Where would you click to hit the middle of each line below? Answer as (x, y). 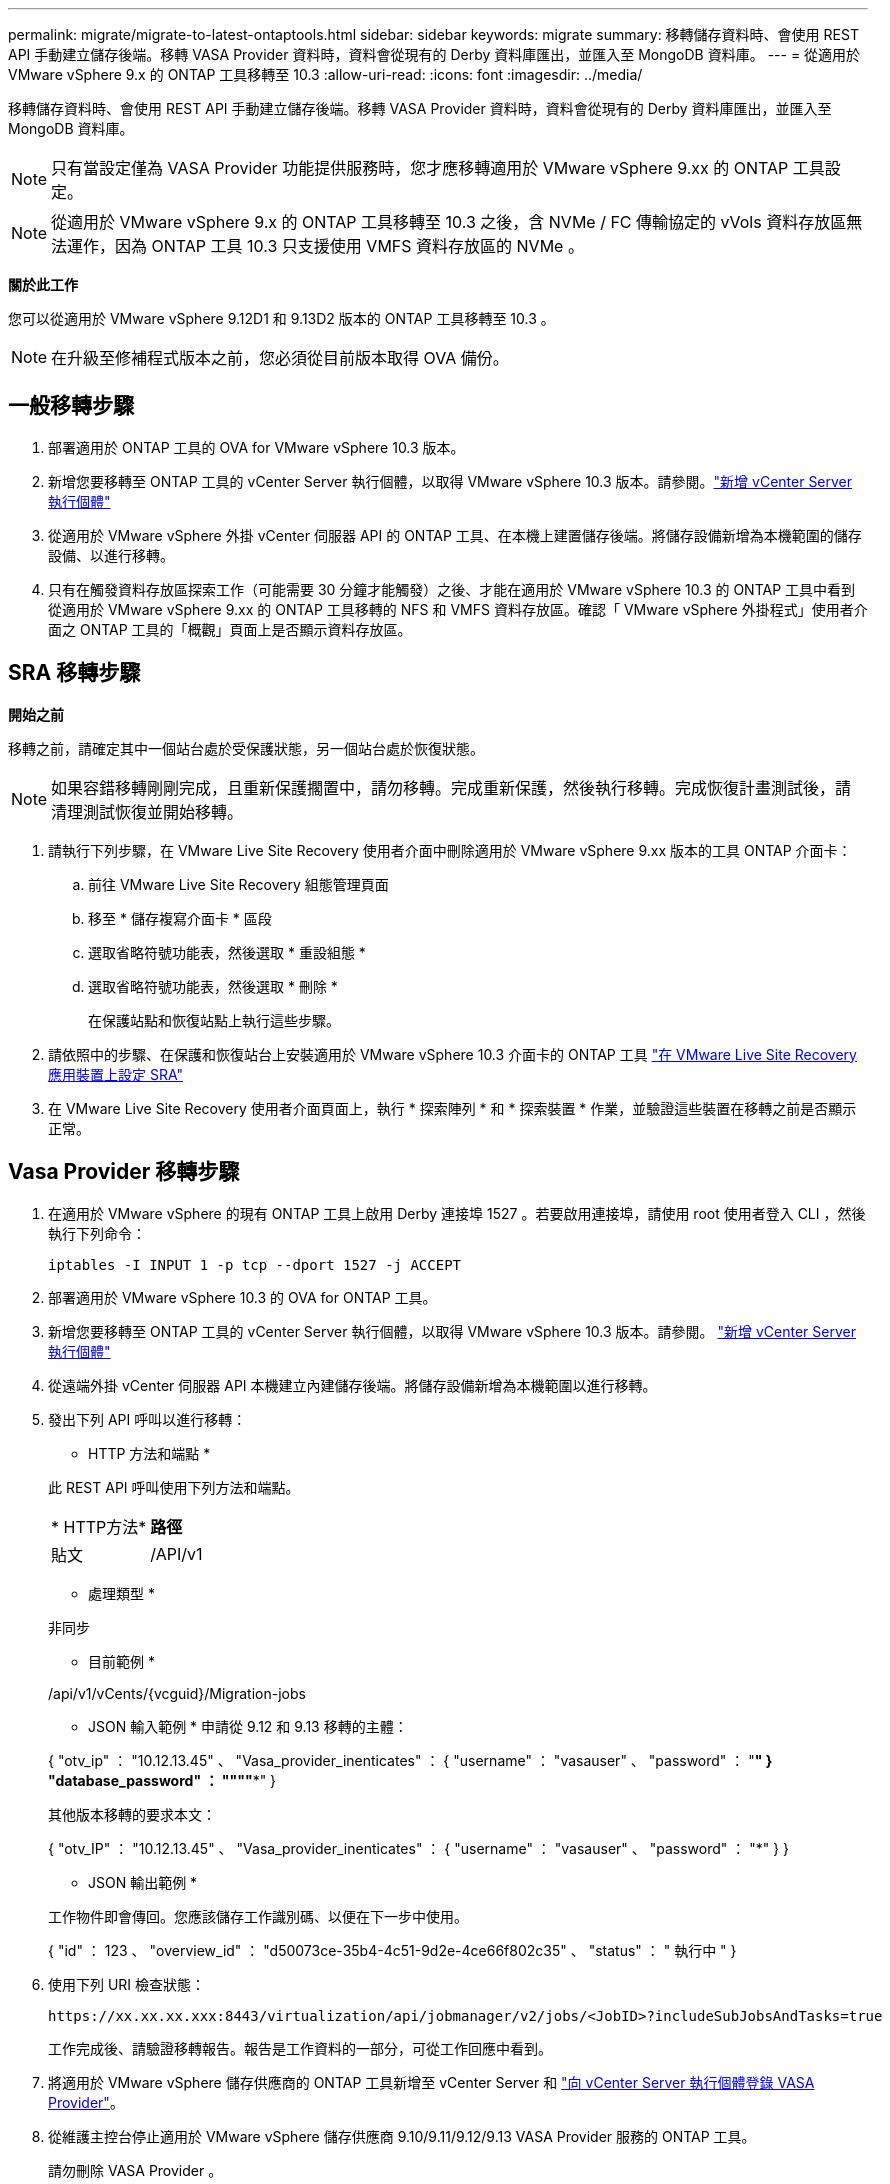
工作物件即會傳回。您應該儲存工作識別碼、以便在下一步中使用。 (258, 1916)
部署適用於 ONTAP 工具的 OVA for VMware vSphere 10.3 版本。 (256, 447)
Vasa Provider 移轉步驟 (124, 1172)
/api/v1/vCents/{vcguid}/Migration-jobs (177, 1693)
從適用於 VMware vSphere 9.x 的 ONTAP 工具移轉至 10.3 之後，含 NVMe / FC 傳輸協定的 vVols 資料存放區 (449, 222)
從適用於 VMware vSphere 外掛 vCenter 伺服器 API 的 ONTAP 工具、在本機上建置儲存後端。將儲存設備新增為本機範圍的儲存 (455, 535)
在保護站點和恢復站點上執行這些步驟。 (214, 1020)
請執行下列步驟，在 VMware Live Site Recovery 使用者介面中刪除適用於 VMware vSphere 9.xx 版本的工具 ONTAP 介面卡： (450, 850)
